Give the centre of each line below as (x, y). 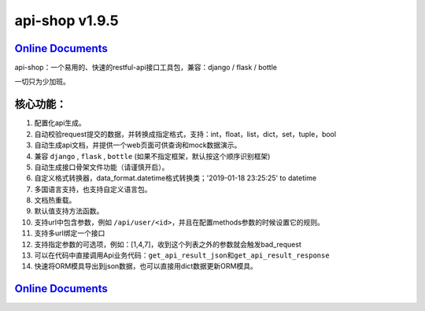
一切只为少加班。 (42, 82)
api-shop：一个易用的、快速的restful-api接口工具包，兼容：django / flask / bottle (146, 68)
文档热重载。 (55, 200)
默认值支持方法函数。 (69, 211)
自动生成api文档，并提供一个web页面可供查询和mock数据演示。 (138, 145)
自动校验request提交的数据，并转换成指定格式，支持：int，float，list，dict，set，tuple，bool (185, 134)
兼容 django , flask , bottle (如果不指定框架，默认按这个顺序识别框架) (152, 156)
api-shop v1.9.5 (67, 20)
